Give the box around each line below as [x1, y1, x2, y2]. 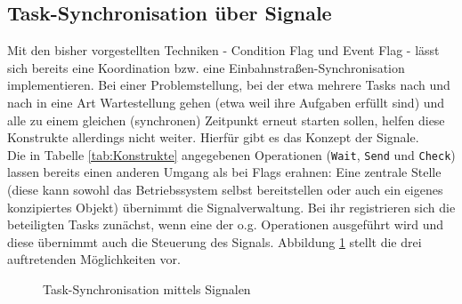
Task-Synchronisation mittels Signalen [43, 279, 251, 298]
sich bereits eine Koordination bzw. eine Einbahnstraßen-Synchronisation [7, 58, 405, 76]
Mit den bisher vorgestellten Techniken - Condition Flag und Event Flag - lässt [7, 41, 440, 60]
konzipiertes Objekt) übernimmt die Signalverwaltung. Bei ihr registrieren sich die [7, 197, 456, 216]
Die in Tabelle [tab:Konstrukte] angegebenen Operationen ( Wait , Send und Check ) [7, 145, 456, 164]
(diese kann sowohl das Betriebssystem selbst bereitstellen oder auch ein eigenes [7, 180, 443, 199]
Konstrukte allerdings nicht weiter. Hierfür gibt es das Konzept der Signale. [7, 128, 419, 147]
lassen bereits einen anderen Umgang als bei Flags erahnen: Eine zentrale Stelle [7, 163, 442, 181]
